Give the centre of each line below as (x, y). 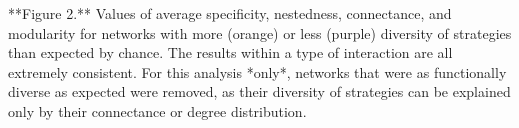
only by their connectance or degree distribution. (157, 110)
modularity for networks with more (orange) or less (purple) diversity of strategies (260, 32)
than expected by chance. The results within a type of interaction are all (230, 52)
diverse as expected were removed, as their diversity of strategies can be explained (259, 91)
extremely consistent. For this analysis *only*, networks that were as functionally (257, 71)
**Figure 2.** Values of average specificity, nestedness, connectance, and (230, 13)
